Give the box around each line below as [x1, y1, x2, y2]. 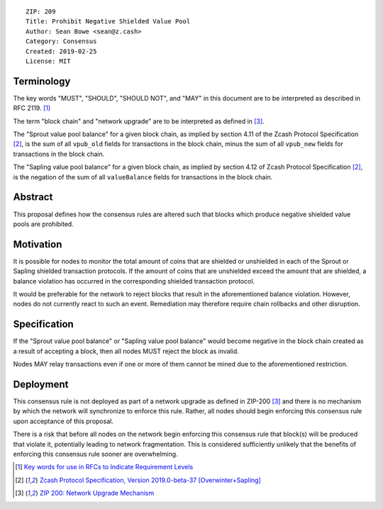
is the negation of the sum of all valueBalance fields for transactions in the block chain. [13, 172, 273, 181]
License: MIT [26, 57, 71, 65]
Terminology [13, 75, 71, 87]
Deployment [13, 378, 69, 390]
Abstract [13, 191, 53, 203]
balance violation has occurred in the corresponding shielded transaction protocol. [13, 276, 255, 285]
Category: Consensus [26, 38, 97, 45]
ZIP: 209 [26, 8, 56, 16]
